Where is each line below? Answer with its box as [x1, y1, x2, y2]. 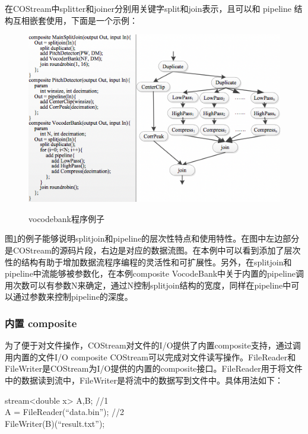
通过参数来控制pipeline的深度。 [12, 290, 133, 303]
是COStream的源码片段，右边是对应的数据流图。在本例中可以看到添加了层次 [5, 244, 301, 256]
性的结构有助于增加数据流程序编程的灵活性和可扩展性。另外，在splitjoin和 [5, 255, 292, 268]
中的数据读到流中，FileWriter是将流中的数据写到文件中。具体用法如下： [5, 374, 283, 387]
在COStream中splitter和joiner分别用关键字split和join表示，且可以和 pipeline [5, 2, 291, 14]
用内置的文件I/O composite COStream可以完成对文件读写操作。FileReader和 [5, 350, 296, 363]
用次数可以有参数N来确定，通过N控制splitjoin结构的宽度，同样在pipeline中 [5, 278, 291, 291]
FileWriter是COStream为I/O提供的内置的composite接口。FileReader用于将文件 [5, 362, 303, 375]
